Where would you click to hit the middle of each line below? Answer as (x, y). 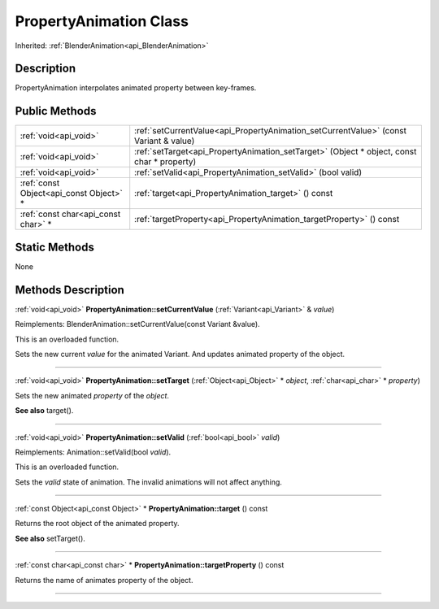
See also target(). (44, 411)
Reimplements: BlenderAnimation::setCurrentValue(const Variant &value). (137, 324)
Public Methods (56, 111)
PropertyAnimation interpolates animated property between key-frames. (136, 88)
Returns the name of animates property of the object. (104, 580)
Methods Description (70, 290)
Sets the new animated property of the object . (92, 395)
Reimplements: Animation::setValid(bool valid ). (93, 452)
